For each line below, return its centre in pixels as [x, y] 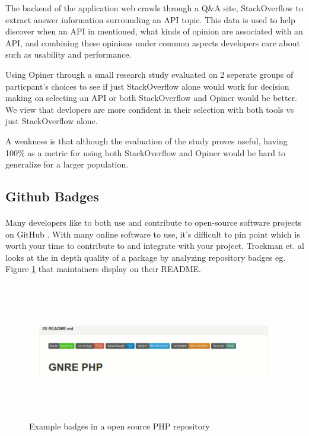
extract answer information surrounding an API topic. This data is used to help [150, 19]
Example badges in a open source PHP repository [120, 426]
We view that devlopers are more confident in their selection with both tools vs [150, 109]
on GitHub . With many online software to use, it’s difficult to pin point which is [153, 234]
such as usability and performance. [69, 54]
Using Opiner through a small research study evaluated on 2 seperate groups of [149, 74]
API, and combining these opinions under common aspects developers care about [153, 42]
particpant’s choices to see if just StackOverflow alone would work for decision [147, 86]
